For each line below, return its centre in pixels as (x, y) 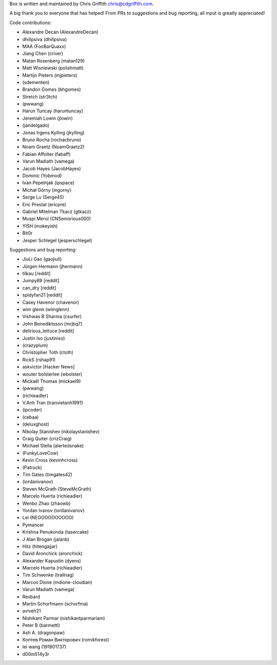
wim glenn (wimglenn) (46, 309)
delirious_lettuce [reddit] (48, 331)
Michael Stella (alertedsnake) (53, 446)
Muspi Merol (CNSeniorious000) (57, 219)
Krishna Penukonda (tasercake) (56, 532)
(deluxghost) (36, 424)
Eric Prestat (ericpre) (44, 204)
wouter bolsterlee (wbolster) (52, 374)
